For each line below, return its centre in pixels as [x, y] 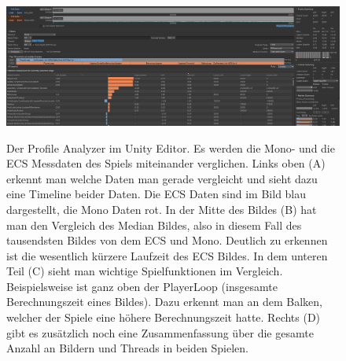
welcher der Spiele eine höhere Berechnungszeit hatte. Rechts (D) [164, 317]
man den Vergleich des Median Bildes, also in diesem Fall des [154, 225]
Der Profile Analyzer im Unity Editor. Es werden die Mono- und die [171, 147]
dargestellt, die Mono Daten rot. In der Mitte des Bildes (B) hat [162, 209]
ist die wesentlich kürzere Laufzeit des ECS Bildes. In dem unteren [167, 255]
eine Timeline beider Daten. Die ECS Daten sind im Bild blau [156, 194]
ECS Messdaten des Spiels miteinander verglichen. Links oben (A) [166, 163]
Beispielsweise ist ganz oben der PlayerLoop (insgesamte [142, 286]
